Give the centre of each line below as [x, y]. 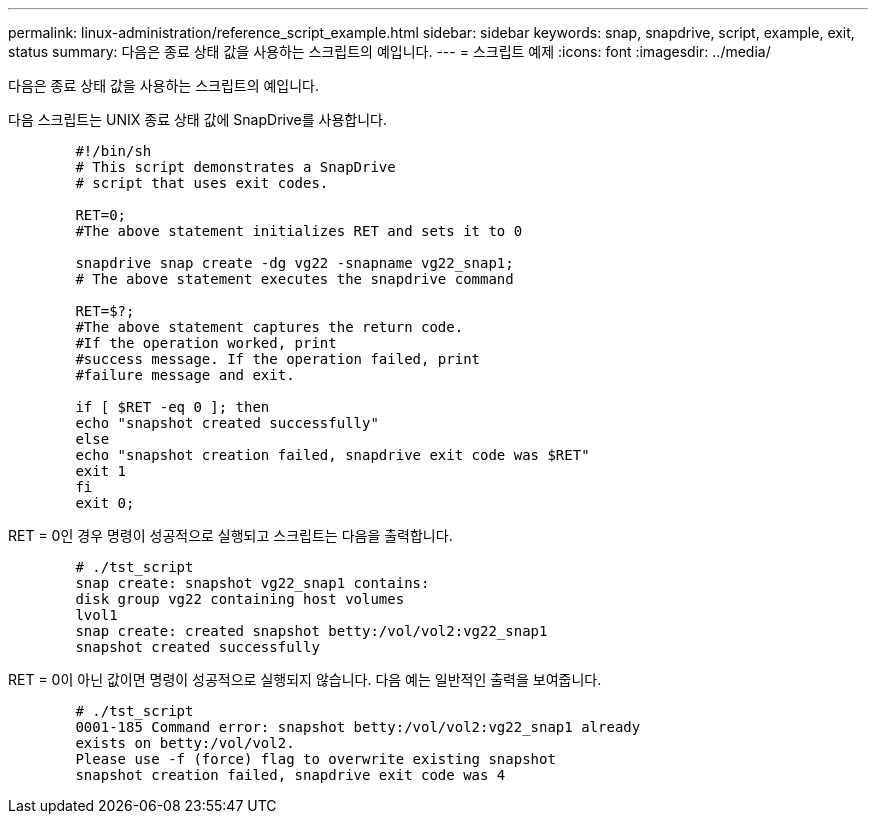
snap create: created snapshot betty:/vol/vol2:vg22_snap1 [311, 631]
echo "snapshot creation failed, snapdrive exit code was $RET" [332, 455]
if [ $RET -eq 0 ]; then [172, 407]
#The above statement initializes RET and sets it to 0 [299, 231]
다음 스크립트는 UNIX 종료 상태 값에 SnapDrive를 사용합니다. [197, 119]
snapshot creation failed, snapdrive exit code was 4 [290, 775]
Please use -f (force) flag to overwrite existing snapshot [315, 759]
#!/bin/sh [113, 151]
